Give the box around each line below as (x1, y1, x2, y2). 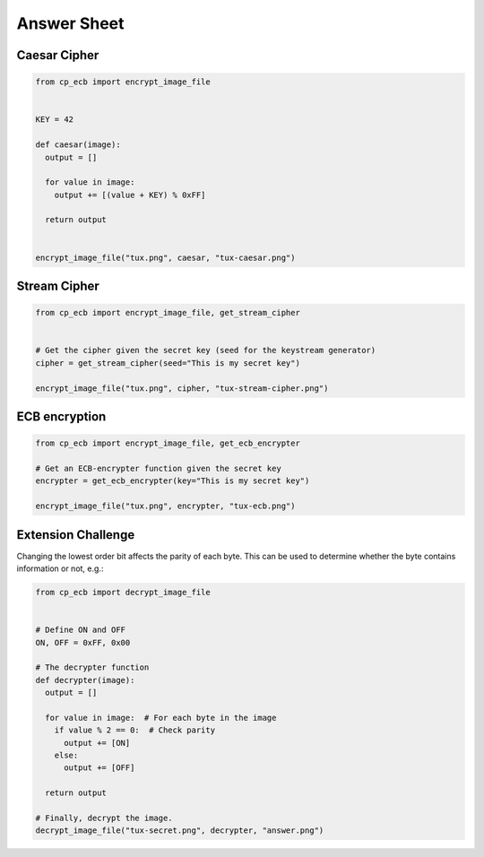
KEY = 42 (35, 115, 74, 125)
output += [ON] (64, 738, 131, 748)
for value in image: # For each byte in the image (45, 713, 277, 723)
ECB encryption (16, 409, 107, 424)
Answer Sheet (16, 13, 125, 33)
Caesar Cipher (16, 48, 99, 63)
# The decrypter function (35, 662, 150, 672)
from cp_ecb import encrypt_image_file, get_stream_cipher (35, 307, 300, 318)
